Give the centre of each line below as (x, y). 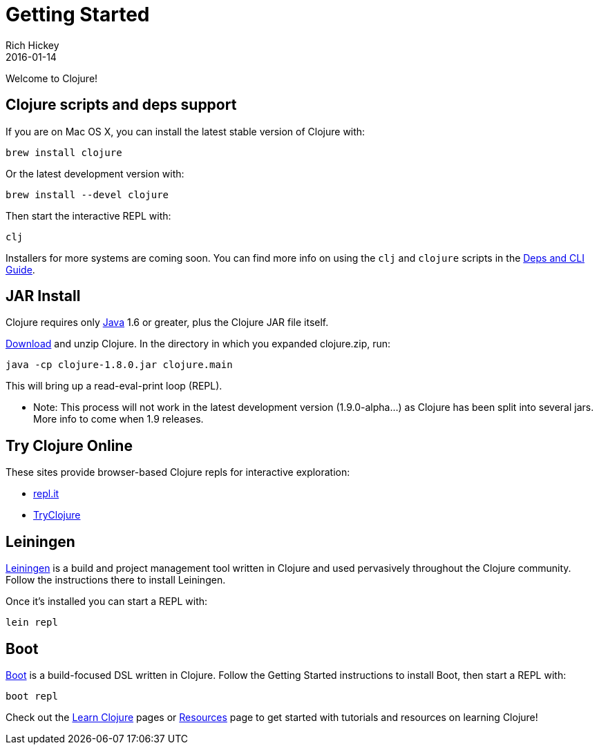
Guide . (20, 269)
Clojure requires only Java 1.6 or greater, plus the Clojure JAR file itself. (167, 323)
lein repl (32, 623)
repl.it (46, 494)
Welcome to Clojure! (52, 78)
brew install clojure (64, 152)
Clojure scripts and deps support (121, 105)
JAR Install (43, 296)
